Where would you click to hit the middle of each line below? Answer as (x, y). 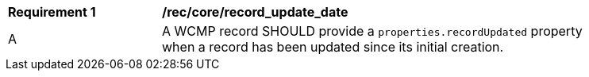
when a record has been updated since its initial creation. (333, 47)
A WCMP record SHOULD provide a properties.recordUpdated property (372, 31)
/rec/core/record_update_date (255, 12)
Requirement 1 (52, 12)
